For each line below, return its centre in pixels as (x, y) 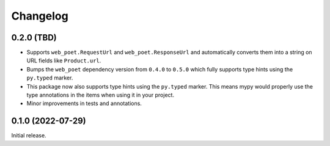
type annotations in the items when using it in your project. (100, 95)
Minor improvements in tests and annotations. (84, 103)
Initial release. (29, 136)
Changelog (40, 16)
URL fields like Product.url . (64, 60)
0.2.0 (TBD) (34, 38)
